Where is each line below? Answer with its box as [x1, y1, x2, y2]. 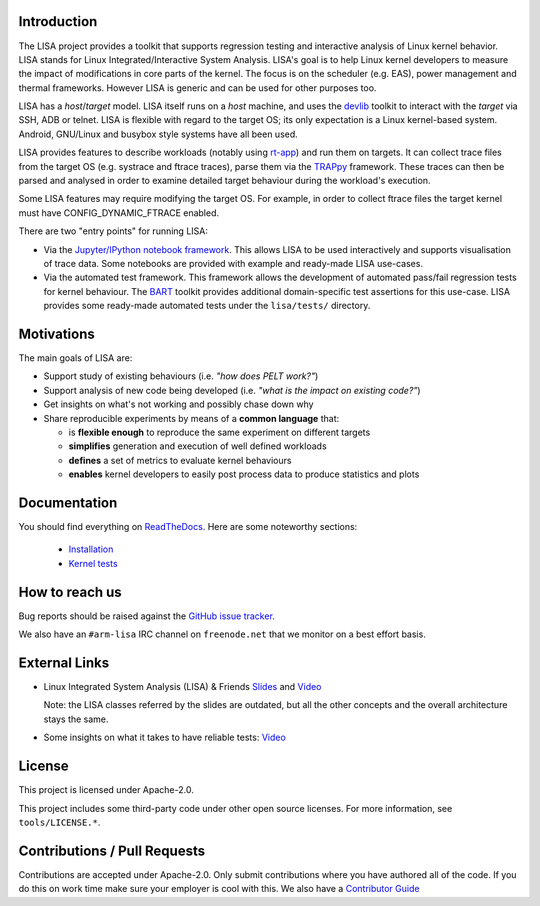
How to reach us [18, 583, 122, 600]
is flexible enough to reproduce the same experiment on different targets [68, 426, 371, 439]
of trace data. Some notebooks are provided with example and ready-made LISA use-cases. [43, 257, 424, 269]
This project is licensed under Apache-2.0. [18, 784, 194, 796]
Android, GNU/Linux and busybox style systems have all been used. [18, 128, 299, 140]
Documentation [18, 495, 118, 511]
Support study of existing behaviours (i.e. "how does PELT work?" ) [43, 370, 319, 382]
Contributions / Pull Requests [18, 842, 205, 859]
